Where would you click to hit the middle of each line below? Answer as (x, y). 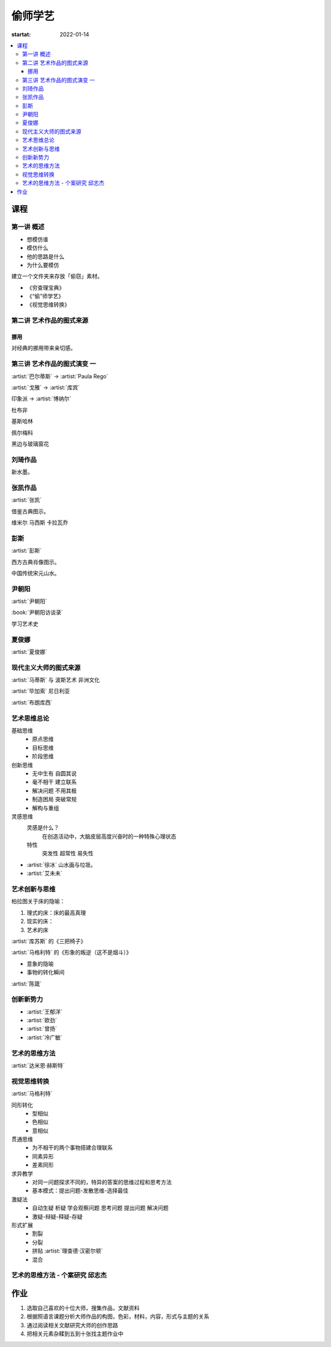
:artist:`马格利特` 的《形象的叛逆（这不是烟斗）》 (71, 952)
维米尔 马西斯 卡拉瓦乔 (40, 522)
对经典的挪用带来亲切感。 (44, 348)
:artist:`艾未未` (44, 873)
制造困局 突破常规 (54, 799)
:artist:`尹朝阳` (29, 601)
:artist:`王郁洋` (44, 1011)
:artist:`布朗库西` (32, 702)
